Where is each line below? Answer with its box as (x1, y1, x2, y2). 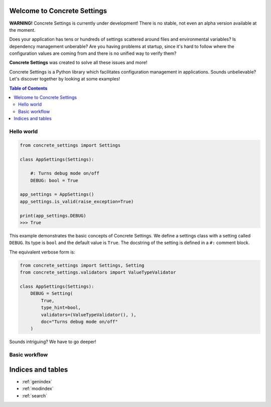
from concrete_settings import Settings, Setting (20, 262, 145, 268)
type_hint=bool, (41, 305, 81, 310)
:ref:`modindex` (22, 385, 54, 392)
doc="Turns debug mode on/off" (41, 318, 118, 324)
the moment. (9, 27, 36, 33)
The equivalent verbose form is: (9, 249, 75, 255)
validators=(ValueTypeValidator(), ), (41, 312, 137, 317)
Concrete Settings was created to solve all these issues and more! (9, 59, 148, 65)
